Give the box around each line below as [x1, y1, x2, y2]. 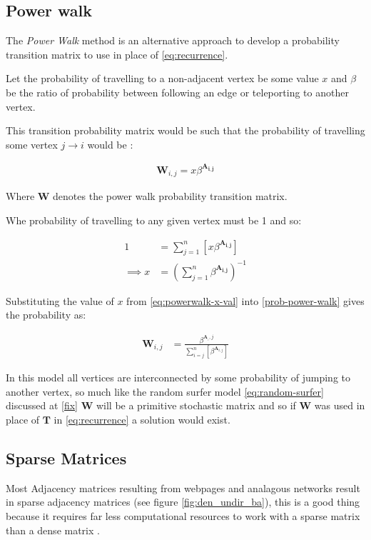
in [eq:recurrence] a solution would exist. [54, 412, 230, 427]
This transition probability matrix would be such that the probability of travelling [6, 123, 365, 138]
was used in [314, 398, 365, 413]
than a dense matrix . [6, 522, 100, 537]
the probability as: [6, 307, 86, 322]
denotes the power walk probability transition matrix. [53, 189, 288, 204]
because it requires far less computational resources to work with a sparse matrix [6, 509, 360, 524]
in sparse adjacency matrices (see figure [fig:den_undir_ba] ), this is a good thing [6, 494, 360, 509]
